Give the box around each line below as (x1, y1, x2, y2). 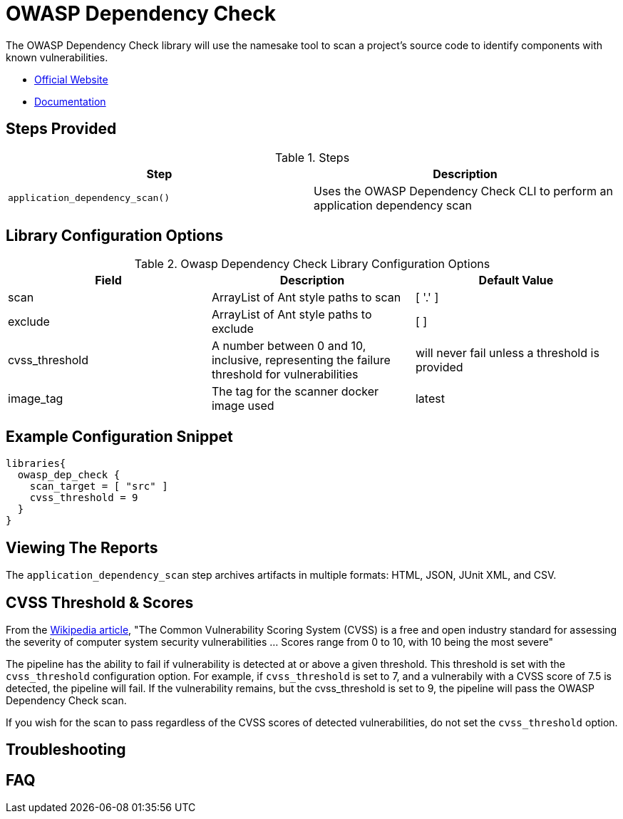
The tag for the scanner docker (211, 384, 379, 399)
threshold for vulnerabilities (211, 367, 359, 382)
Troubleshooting (6, 741, 126, 759)
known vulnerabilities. (6, 51, 108, 63)
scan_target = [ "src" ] (29, 480, 168, 493)
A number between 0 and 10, (211, 339, 366, 354)
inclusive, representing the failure (211, 353, 391, 368)
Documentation (34, 95, 106, 108)
